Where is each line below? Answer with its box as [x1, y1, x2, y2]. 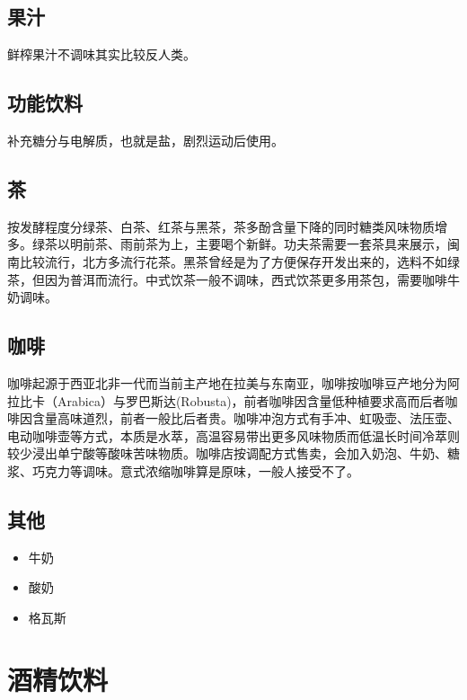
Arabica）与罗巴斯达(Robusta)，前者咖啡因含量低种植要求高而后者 [57, 391, 445, 410]
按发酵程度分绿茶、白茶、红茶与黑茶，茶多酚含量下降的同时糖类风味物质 [7, 217, 435, 235]
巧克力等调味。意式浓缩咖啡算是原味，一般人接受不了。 [31, 461, 359, 480]
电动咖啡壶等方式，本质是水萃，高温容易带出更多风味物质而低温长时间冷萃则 [7, 426, 460, 445]
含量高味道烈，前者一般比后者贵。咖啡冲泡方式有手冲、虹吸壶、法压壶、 [31, 409, 460, 428]
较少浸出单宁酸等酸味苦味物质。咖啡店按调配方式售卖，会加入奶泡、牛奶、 [7, 444, 447, 463]
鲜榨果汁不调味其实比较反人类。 [7, 45, 196, 64]
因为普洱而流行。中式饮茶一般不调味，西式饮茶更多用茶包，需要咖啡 [44, 270, 447, 288]
